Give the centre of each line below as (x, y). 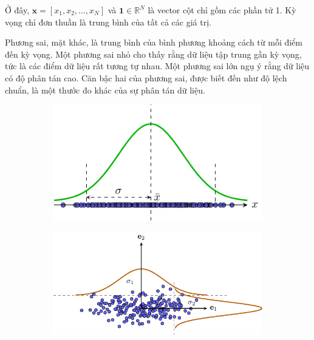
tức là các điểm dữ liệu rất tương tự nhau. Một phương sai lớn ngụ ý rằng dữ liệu (157, 66)
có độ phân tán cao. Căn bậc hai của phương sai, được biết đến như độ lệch (146, 77)
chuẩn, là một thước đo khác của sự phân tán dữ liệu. (105, 90)
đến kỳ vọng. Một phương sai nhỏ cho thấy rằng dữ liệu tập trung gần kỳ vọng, (153, 54)
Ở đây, (17, 10)
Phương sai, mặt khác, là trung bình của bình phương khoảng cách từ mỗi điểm (154, 42)
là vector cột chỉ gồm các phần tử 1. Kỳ (222, 10)
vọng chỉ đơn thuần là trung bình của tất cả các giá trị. (108, 22)
